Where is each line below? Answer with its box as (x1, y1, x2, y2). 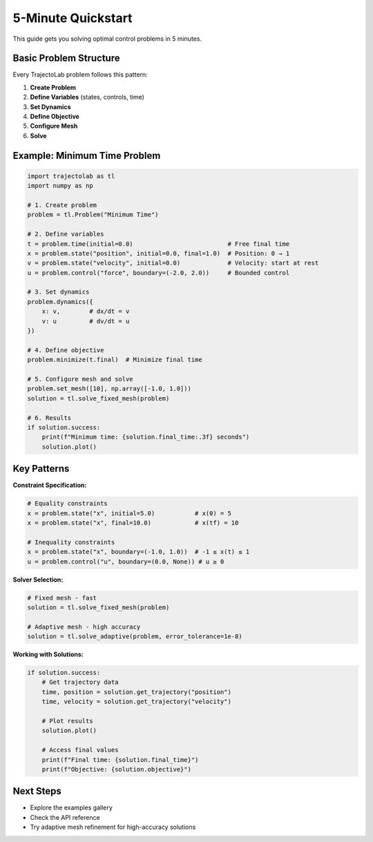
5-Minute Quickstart (12, 10, 133, 26)
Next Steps (12, 785, 61, 797)
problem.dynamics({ (27, 298, 93, 305)
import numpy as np (27, 182, 93, 190)
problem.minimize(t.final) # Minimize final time (27, 356, 203, 364)
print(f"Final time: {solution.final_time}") (41, 756, 199, 763)
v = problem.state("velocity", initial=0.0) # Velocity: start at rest (27, 259, 319, 267)
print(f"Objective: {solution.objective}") (41, 765, 191, 773)
